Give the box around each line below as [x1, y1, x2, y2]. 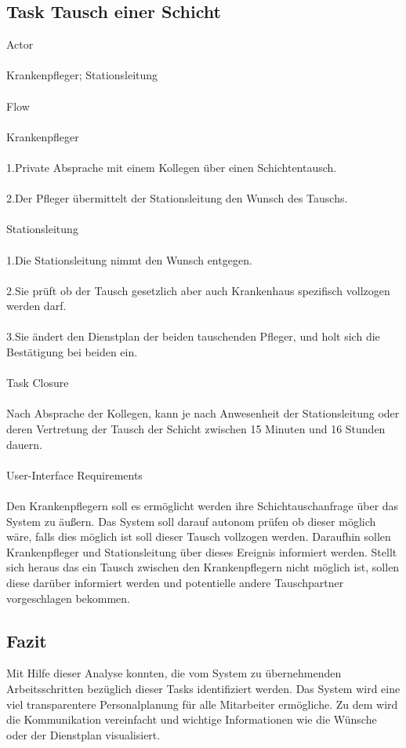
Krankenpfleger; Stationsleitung [6, 67, 158, 83]
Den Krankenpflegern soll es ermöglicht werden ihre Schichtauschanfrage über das [6, 498, 399, 514]
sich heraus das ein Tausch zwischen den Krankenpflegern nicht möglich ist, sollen [6, 559, 400, 575]
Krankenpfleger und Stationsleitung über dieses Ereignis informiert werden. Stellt [6, 543, 397, 560]
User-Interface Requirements [6, 466, 143, 483]
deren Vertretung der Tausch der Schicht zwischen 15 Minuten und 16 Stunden [6, 421, 386, 437]
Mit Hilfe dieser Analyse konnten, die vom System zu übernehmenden [6, 665, 342, 681]
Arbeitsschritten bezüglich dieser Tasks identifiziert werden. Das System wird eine [6, 680, 401, 696]
